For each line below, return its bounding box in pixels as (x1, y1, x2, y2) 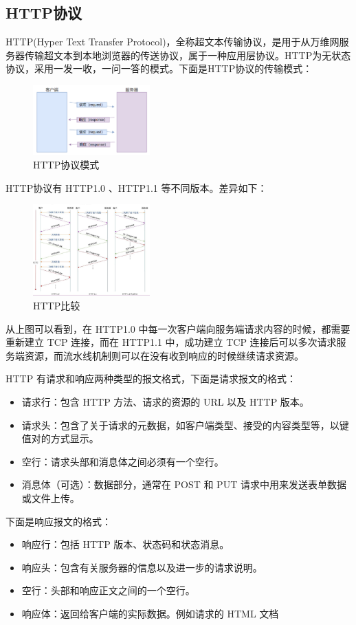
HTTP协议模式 (33, 157, 100, 171)
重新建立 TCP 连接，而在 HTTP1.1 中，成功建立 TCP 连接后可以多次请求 (5, 335, 337, 349)
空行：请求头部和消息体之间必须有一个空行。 (21, 454, 224, 468)
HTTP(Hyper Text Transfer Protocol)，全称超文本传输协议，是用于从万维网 (5, 34, 340, 49)
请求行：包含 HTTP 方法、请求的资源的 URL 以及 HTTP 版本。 (21, 395, 309, 409)
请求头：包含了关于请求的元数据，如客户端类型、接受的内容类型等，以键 (21, 417, 349, 432)
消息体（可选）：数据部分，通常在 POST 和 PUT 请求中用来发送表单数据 (21, 477, 346, 492)
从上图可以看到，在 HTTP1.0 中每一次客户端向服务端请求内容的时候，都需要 (5, 321, 351, 336)
